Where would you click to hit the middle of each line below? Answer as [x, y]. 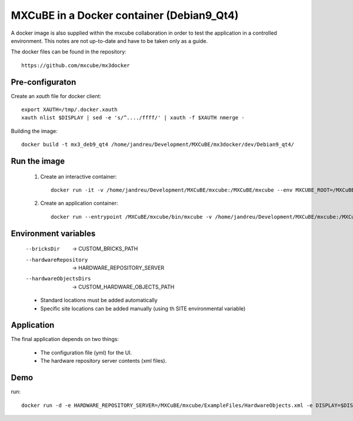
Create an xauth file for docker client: [56, 96]
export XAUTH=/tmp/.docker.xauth [69, 110]
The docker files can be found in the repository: [69, 52]
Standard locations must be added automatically [99, 300]
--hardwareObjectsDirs [58, 279]
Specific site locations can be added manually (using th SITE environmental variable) [143, 308]
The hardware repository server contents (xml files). [104, 361]
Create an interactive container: [79, 176]
